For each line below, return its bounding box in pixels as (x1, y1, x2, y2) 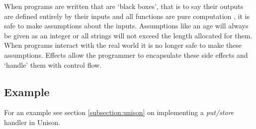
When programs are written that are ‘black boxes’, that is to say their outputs (4, 1, 244, 11)
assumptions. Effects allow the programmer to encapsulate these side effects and (4, 49, 248, 60)
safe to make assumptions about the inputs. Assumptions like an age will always (4, 20, 249, 31)
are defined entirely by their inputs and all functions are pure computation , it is (4, 10, 250, 21)
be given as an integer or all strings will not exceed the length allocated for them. (4, 30, 253, 40)
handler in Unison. (4, 117, 61, 127)
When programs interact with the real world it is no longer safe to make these (4, 40, 242, 50)
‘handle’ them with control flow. (4, 59, 102, 70)
